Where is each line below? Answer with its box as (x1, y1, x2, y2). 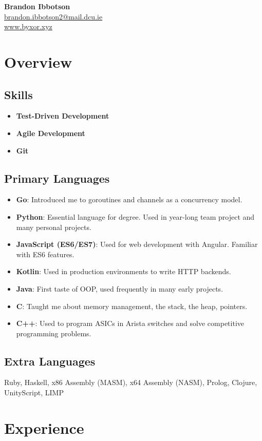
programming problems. (16, 328, 91, 338)
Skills (4, 86, 33, 102)
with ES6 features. (16, 248, 74, 259)
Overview (4, 51, 72, 72)
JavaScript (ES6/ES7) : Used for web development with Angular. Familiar (16, 239, 258, 250)
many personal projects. (16, 221, 91, 232)
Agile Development (16, 127, 85, 138)
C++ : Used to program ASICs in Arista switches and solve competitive (16, 318, 244, 329)
